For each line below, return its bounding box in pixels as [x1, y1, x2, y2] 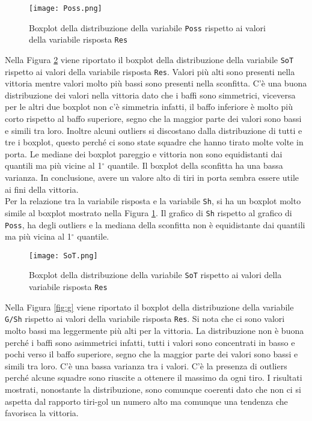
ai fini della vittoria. [5, 183, 79, 195]
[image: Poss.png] [29, 4, 102, 13]
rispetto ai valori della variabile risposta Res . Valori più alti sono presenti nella [5, 65, 295, 77]
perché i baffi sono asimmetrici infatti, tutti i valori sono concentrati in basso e [5, 336, 295, 348]
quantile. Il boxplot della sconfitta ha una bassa [107, 159, 283, 172]
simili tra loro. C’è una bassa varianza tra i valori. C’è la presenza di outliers [5, 359, 287, 372]
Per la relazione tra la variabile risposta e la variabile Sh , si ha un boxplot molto [5, 195, 301, 207]
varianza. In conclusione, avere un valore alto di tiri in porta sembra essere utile [5, 171, 299, 184]
